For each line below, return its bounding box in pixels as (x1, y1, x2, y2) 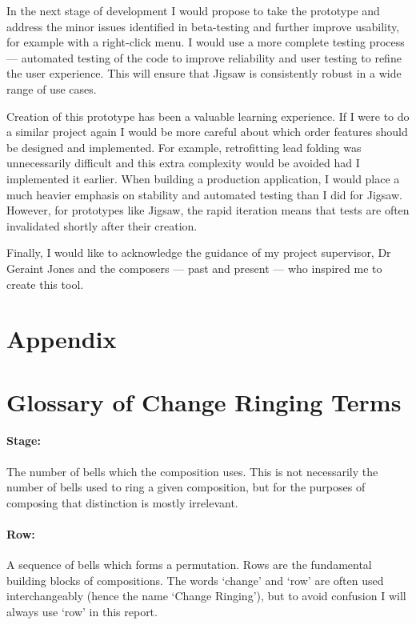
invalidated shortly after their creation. (6, 217, 198, 234)
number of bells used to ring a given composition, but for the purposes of (6, 479, 366, 495)
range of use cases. (6, 80, 97, 97)
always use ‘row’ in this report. (6, 603, 158, 619)
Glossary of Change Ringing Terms (6, 385, 402, 418)
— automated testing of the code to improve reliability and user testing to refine (6, 49, 402, 66)
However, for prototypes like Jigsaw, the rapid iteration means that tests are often (6, 202, 410, 218)
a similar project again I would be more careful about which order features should (6, 123, 408, 140)
